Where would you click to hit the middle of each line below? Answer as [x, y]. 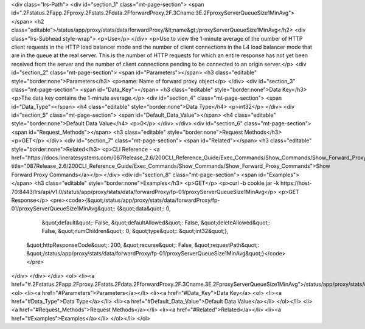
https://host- [296, 183]
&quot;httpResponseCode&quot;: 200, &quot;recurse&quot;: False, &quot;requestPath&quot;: [143, 245]
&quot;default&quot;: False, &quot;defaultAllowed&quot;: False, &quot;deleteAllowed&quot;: [156, 223]
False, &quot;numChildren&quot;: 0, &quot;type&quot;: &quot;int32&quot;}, [135, 231]
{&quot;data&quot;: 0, [144, 209]
